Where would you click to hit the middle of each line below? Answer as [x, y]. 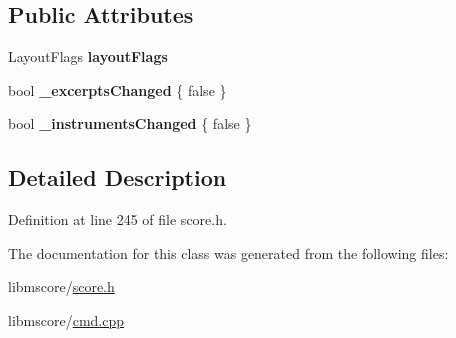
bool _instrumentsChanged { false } [130, 123]
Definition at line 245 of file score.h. [117, 219]
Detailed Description [117, 177]
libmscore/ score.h [61, 286]
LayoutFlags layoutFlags [88, 56]
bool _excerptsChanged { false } [117, 89]
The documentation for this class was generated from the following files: [228, 252]
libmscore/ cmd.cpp [66, 319]
